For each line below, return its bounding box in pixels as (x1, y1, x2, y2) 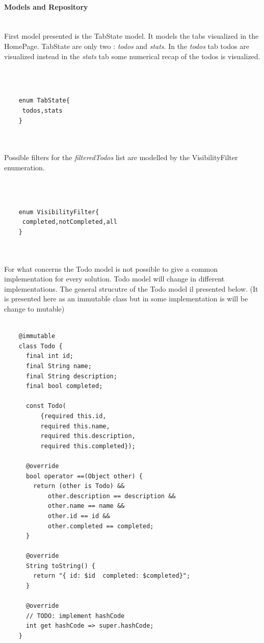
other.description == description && (47, 492, 176, 500)
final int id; (25, 352, 74, 360)
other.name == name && (47, 502, 125, 510)
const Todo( (25, 402, 66, 410)
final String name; (25, 363, 92, 370)
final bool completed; (25, 382, 103, 390)
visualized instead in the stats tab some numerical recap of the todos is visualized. (4, 50, 260, 61)
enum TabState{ (18, 97, 70, 105)
